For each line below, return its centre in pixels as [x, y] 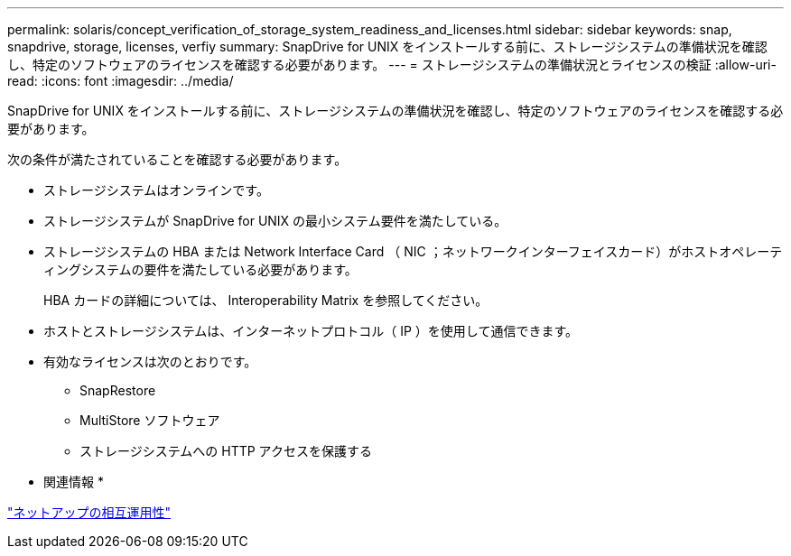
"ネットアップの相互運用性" [89, 512]
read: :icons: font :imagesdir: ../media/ [121, 81]
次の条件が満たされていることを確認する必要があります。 [177, 159]
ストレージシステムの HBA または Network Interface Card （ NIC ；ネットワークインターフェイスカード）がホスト [382, 251]
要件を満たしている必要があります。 [251, 269]
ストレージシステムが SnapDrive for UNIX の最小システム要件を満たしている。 [275, 221]
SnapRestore [118, 390]
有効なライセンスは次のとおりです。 [150, 361]
